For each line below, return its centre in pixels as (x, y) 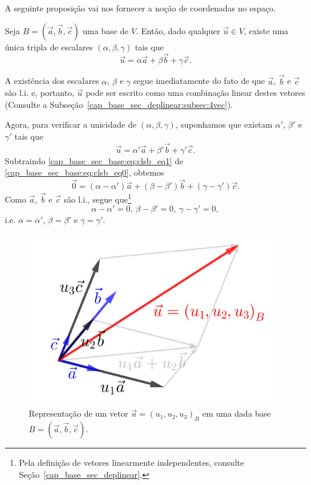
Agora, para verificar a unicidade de (71, 124)
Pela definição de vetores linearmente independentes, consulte (131, 463)
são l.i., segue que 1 (97, 198)
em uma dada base (237, 413)
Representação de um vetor (79, 413)
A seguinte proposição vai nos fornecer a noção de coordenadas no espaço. (140, 8)
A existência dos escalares (52, 81)
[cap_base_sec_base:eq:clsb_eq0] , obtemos (85, 172)
